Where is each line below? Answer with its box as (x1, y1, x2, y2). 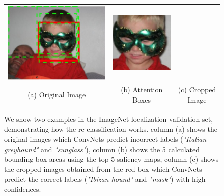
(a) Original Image (27, 89, 86, 100)
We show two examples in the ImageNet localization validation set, (4, 113, 213, 124)
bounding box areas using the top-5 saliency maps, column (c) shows (4, 154, 219, 164)
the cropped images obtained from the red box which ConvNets (4, 163, 202, 174)
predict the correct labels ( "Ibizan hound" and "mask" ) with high (4, 174, 206, 184)
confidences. (4, 183, 41, 194)
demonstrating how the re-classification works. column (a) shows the (4, 124, 217, 134)
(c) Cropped (178, 84, 216, 95)
